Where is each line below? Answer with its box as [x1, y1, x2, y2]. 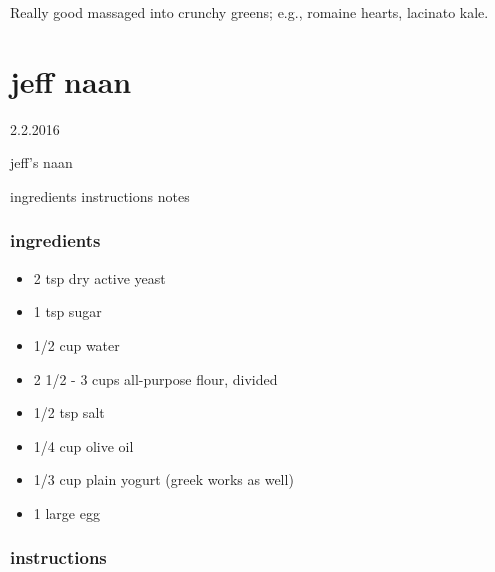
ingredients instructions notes [10, 185, 190, 206]
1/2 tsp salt [33, 402, 105, 423]
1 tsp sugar [33, 301, 102, 322]
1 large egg [33, 502, 100, 523]
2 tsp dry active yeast [33, 267, 166, 288]
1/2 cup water [33, 334, 120, 355]
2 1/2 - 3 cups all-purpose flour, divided [33, 368, 278, 389]
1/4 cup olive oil [33, 435, 134, 456]
